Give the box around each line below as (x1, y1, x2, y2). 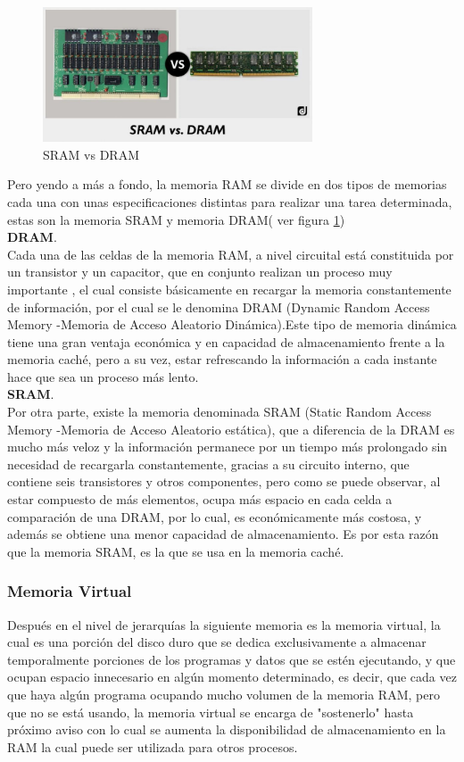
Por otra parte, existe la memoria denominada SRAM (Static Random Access (7, 402, 432, 421)
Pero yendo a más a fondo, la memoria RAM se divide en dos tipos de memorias (7, 175, 447, 194)
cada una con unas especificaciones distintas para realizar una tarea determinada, (7, 192, 452, 211)
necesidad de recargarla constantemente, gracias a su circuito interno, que (7, 454, 410, 473)
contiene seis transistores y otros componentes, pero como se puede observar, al (7, 472, 441, 491)
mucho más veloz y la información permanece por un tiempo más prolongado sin (7, 437, 448, 456)
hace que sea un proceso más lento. (7, 367, 199, 385)
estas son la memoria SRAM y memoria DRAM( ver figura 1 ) (7, 210, 345, 228)
